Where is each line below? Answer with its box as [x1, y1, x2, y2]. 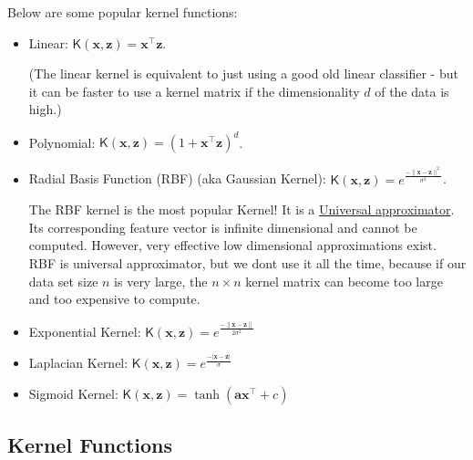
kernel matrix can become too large [245, 271, 443, 290]
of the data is [375, 81, 449, 100]
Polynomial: [28, 132, 96, 152]
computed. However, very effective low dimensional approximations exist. [28, 235, 437, 255]
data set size [28, 271, 98, 290]
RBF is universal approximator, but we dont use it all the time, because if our [28, 254, 467, 272]
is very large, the [114, 271, 208, 290]
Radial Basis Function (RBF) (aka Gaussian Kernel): [28, 169, 326, 188]
